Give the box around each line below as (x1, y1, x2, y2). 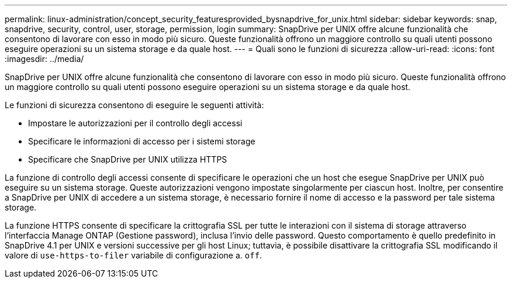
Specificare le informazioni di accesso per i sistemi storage (28, 136, 255, 146)
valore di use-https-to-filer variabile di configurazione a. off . (5, 250, 262, 260)
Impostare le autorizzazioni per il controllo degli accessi (28, 118, 243, 128)
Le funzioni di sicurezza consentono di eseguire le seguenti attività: (5, 100, 264, 110)
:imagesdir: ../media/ (5, 54, 84, 64)
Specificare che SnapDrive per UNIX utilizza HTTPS (28, 154, 227, 164)
